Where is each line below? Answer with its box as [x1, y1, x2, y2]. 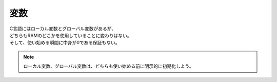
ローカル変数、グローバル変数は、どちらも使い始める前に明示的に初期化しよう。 [23, 63, 194, 69]
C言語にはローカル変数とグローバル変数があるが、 [9, 25, 116, 32]
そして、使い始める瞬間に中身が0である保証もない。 [9, 40, 120, 46]
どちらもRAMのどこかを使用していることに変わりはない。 [9, 32, 132, 38]
